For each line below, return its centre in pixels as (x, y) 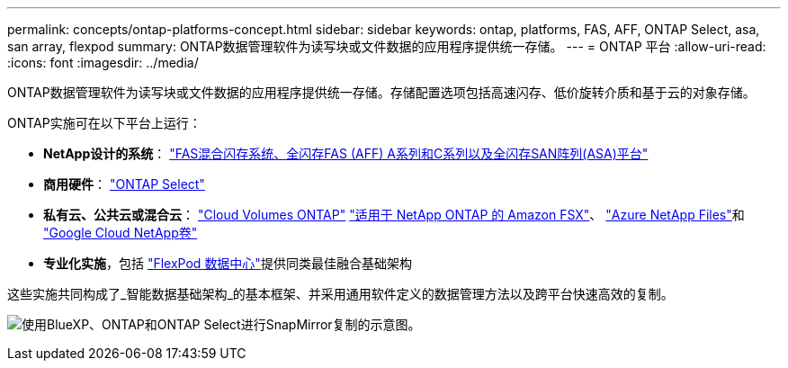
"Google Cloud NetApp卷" (121, 233)
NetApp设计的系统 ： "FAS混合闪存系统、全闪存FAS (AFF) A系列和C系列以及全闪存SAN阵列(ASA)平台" (346, 153)
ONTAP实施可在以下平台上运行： (104, 123)
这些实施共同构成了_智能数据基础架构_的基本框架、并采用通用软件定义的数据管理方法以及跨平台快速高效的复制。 (340, 294)
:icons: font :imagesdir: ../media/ (103, 63)
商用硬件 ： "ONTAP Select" (124, 184)
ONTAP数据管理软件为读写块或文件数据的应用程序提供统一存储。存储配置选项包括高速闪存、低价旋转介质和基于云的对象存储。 (381, 92)
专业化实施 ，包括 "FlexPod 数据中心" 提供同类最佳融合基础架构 (228, 263)
